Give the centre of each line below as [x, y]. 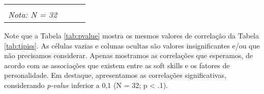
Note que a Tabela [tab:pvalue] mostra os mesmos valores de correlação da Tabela [131, 35]
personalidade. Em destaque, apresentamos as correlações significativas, [115, 75]
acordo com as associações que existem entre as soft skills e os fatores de [117, 65]
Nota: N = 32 [33, 14]
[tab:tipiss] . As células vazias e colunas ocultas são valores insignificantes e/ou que [132, 45]
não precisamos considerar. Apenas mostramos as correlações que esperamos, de [129, 55]
